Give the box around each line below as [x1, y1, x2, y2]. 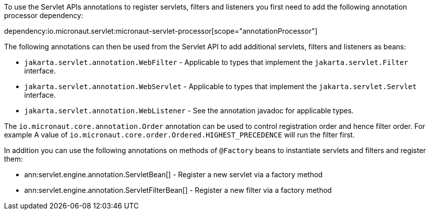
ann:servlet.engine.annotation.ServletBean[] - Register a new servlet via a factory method [24, 170, 323, 179]
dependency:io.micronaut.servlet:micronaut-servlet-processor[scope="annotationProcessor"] [4, 27, 318, 35]
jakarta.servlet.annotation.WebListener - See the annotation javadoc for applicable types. [24, 106, 354, 115]
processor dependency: [4, 11, 83, 20]
